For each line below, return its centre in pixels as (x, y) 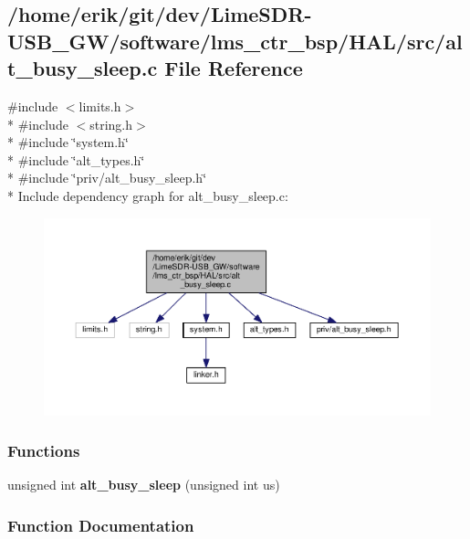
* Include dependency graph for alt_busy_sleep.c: (148, 195)
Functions (44, 451)
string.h (111, 124)
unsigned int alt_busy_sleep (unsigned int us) (144, 485)
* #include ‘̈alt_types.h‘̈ (76, 159)
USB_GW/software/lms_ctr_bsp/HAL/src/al (235, 41)
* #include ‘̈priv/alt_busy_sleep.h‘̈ (107, 178)
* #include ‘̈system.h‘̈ (68, 142)
